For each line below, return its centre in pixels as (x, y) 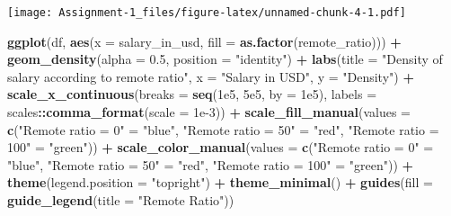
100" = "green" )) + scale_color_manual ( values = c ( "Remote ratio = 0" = (221, 147)
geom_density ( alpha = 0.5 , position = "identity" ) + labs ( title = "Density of (225, 59)
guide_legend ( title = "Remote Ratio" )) (121, 200)
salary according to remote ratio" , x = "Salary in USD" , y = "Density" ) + (211, 76)
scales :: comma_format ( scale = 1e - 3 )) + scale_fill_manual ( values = (209, 112)
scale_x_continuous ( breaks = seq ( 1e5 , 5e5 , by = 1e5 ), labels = (192, 94)
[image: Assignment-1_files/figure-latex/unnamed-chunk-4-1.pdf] (207, 13)
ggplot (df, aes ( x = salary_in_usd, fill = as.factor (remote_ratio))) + (204, 41)
